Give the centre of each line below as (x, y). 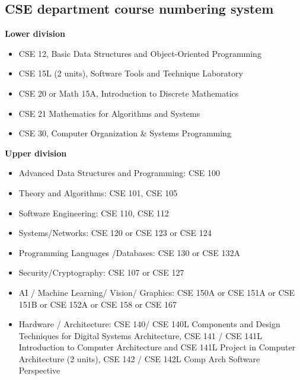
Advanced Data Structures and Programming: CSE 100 (119, 173)
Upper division (36, 153)
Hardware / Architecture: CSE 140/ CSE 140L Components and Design (149, 324)
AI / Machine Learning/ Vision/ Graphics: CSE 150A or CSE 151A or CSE (157, 292)
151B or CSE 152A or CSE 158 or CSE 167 (98, 304)
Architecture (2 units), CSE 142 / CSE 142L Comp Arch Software (139, 358)
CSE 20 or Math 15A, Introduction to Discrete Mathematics (129, 93)
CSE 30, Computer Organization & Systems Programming (125, 133)
